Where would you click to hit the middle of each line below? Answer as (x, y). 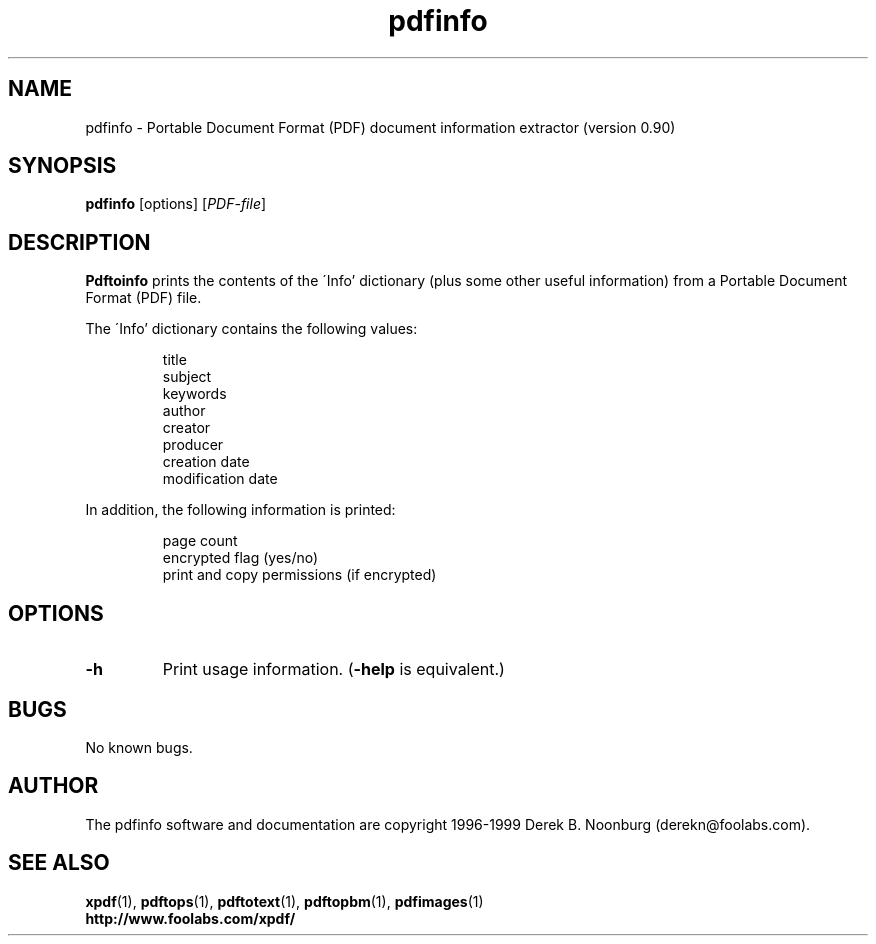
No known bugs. (139, 747)
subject (187, 377)
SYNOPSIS (62, 166)
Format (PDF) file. (143, 298)
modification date (220, 479)
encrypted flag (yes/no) (240, 558)
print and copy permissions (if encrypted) (299, 575)
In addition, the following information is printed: (240, 510)
